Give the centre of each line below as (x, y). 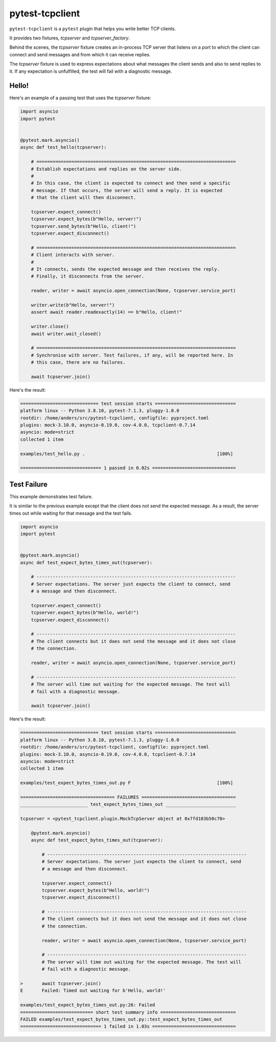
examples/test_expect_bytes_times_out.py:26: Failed (88, 1005)
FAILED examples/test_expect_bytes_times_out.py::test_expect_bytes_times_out (121, 1019)
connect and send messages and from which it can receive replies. (80, 54)
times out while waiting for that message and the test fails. (71, 513)
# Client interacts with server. (73, 255)
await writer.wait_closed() (66, 334)
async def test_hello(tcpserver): (63, 147)
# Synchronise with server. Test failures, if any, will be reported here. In (132, 355)
